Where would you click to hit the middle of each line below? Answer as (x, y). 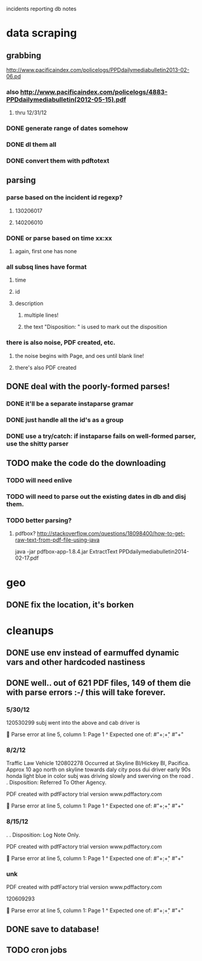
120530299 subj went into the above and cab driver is (73, 723)
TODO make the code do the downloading (86, 463)
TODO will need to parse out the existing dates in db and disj (96, 497)
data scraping (42, 33)
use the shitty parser (37, 444)
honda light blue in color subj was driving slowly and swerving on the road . (100, 776)
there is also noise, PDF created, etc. (61, 343)
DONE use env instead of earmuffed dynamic (93, 653)
